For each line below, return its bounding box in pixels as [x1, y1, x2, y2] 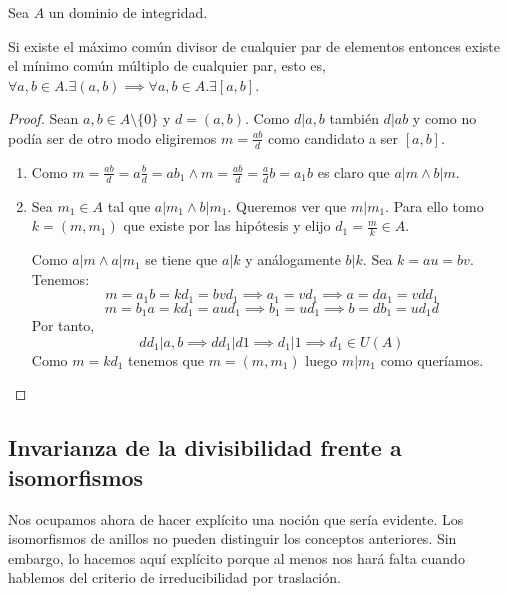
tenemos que [128, 349, 205, 370]
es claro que [317, 161, 390, 182]
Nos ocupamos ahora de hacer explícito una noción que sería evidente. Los [8, 508, 464, 529]
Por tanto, [31, 315, 95, 336]
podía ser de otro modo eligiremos [8, 127, 217, 148]
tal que [107, 195, 151, 216]
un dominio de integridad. [48, 2, 208, 22]
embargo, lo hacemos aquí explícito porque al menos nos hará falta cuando [8, 547, 465, 568]
